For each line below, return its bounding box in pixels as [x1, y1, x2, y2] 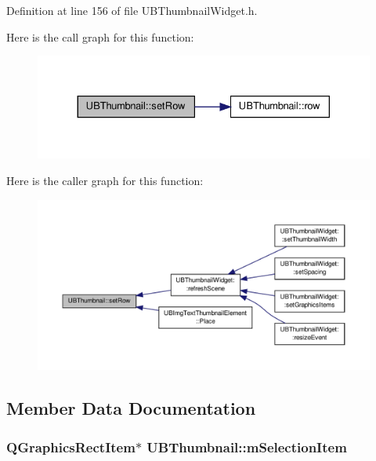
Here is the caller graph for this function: [6, 172, 204, 189]
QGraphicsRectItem [6, 437, 136, 456]
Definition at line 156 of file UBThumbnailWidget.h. [6, 2, 258, 18]
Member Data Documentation [6, 396, 256, 420]
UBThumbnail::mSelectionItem [146, 437, 347, 456]
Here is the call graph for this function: [6, 28, 194, 45]
